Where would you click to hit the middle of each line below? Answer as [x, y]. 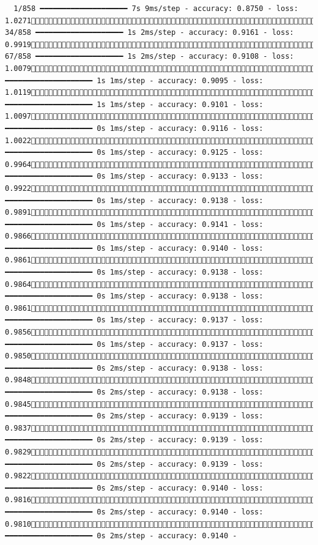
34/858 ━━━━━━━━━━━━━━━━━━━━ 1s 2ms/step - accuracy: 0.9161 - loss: [150, 33]
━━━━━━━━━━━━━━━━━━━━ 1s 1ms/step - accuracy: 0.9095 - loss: [134, 80]
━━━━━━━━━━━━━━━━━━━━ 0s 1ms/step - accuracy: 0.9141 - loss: [134, 224]
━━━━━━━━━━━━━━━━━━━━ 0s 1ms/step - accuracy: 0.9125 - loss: [134, 153]
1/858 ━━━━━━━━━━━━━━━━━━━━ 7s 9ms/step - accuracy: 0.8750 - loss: [156, 9]
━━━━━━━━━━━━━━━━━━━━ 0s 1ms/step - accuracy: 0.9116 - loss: [134, 128]
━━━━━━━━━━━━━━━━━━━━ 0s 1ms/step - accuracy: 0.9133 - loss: [134, 176]
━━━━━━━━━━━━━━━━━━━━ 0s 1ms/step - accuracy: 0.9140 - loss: [134, 248]
